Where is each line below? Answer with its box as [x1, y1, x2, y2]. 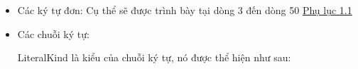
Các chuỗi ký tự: [17, 26, 89, 41]
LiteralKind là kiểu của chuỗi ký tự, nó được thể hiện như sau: [17, 50, 291, 65]
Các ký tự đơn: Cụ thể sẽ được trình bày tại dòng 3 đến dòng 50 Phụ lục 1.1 [17, 3, 352, 17]
